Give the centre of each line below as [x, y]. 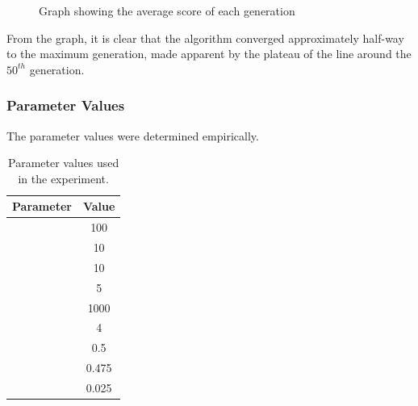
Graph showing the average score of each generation [167, 10]
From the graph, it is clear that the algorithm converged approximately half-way [205, 38]
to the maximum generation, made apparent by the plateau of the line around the [209, 54]
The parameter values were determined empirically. [133, 135]
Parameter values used [64, 163]
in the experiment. [63, 178]
